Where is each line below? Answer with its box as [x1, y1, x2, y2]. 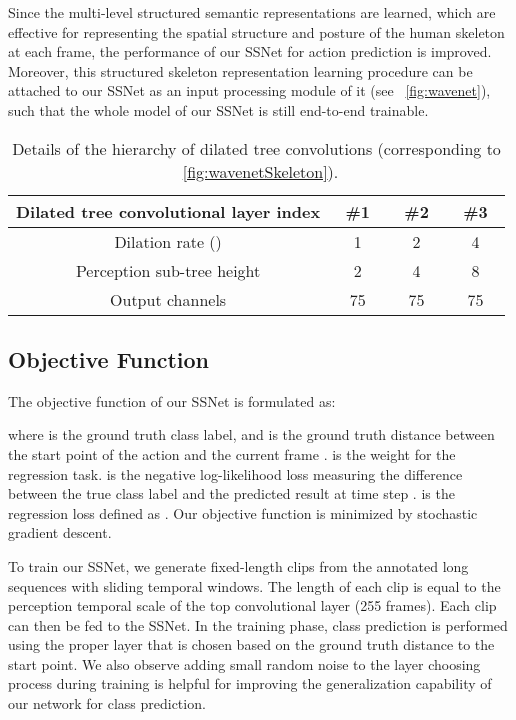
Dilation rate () [114, 229, 222, 253]
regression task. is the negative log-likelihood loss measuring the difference [8, 463, 463, 484]
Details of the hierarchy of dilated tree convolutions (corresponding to [12, 136, 501, 160]
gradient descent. [8, 522, 112, 543]
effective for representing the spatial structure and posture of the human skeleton [8, 21, 505, 42]
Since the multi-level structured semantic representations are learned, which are [8, 2, 496, 22]
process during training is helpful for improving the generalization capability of [8, 673, 492, 694]
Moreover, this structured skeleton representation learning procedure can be [8, 60, 473, 81]
